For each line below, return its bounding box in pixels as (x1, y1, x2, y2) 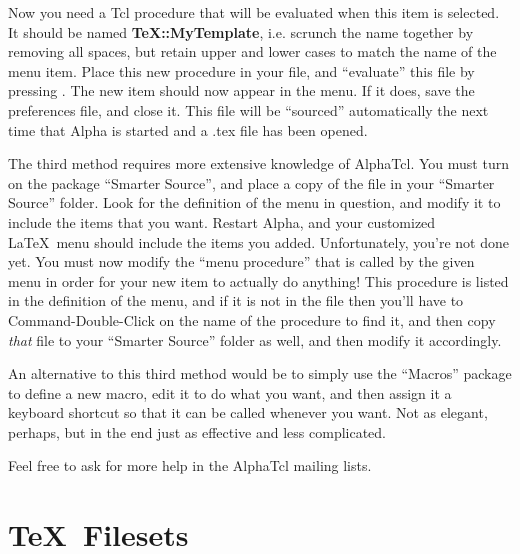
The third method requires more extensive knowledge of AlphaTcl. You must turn (8, 153, 509, 174)
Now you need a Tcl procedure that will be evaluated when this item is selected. (8, 2, 500, 22)
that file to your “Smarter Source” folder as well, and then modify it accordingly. (8, 329, 502, 350)
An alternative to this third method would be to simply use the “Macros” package (8, 363, 512, 384)
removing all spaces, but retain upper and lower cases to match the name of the (8, 41, 497, 62)
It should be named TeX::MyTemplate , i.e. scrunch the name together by (8, 21, 474, 42)
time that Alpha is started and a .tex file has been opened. (8, 119, 368, 140)
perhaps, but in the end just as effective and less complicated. (8, 421, 387, 442)
